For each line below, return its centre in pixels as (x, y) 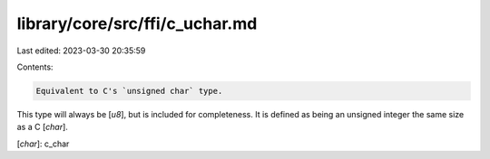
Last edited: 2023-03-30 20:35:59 (81, 51)
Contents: (35, 67)
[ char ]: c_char (43, 144)
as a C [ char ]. (42, 127)
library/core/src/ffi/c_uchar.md (137, 23)
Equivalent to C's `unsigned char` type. (129, 91)
